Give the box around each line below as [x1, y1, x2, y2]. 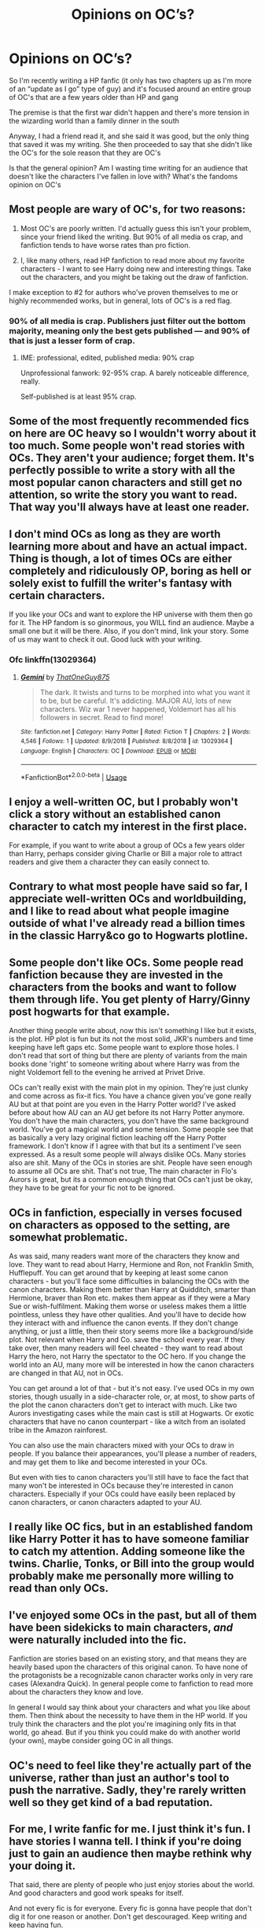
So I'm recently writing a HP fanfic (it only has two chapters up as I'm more [9, 75, 252, 85]
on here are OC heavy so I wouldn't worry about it [9, 427, 256, 440]
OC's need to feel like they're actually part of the [9, 1759, 252, 1772]
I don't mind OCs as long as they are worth [9, 527, 221, 540]
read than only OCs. [9, 1582, 109, 1595]
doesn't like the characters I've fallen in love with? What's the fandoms [9, 171, 238, 181]
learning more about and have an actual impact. [9, 539, 248, 553]
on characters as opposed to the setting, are [9, 1218, 230, 1231]
